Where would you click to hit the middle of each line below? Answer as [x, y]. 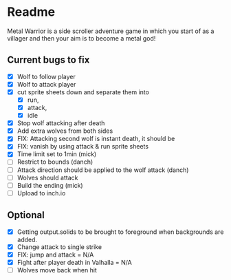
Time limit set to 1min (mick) [57, 154]
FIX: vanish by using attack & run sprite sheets [83, 147]
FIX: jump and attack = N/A [55, 255]
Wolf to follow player [46, 76]
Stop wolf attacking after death [61, 123]
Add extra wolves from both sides [65, 131]
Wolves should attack [47, 177]
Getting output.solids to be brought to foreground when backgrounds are [120, 232]
